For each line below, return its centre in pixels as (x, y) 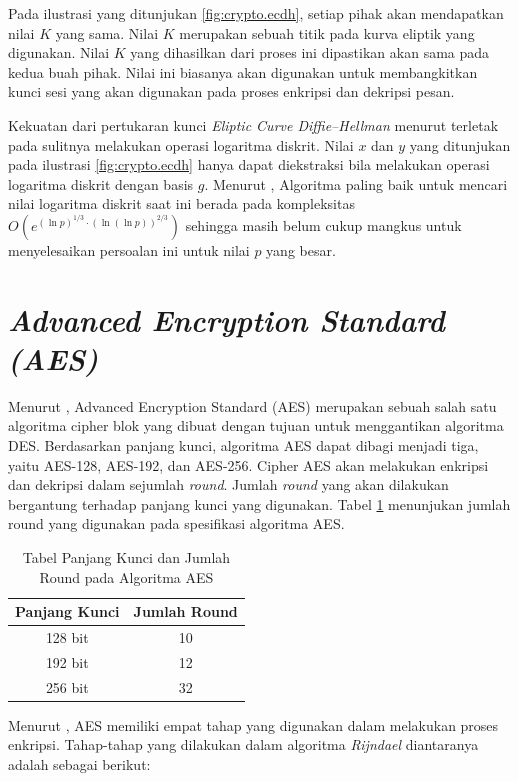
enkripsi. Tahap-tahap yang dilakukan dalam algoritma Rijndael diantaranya (243, 744)
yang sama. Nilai (107, 32)
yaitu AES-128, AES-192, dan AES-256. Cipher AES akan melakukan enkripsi (248, 464)
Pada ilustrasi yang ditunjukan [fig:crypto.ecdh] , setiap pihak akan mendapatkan (256, 13)
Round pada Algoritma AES (126, 576)
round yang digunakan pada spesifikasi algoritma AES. (176, 523)
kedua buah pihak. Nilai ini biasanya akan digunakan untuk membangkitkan (243, 71)
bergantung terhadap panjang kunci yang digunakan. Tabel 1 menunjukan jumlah (259, 503)
